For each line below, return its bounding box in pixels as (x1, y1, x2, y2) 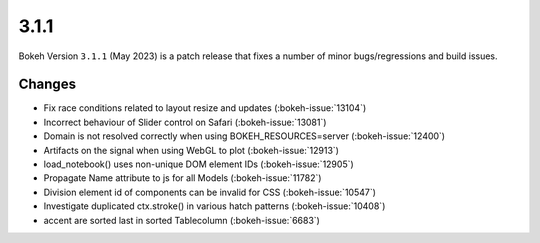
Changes (18, 76, 77, 93)
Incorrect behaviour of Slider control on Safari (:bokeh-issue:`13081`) (43, 116, 327, 128)
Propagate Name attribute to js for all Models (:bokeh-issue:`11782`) (43, 172, 322, 184)
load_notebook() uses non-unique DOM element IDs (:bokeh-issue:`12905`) (43, 158, 354, 170)
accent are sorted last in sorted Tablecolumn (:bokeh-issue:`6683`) (43, 214, 320, 226)
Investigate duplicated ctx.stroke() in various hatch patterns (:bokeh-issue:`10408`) (43, 200, 386, 212)
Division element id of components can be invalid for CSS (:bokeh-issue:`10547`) (43, 186, 377, 198)
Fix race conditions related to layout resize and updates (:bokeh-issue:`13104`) (43, 102, 367, 114)
